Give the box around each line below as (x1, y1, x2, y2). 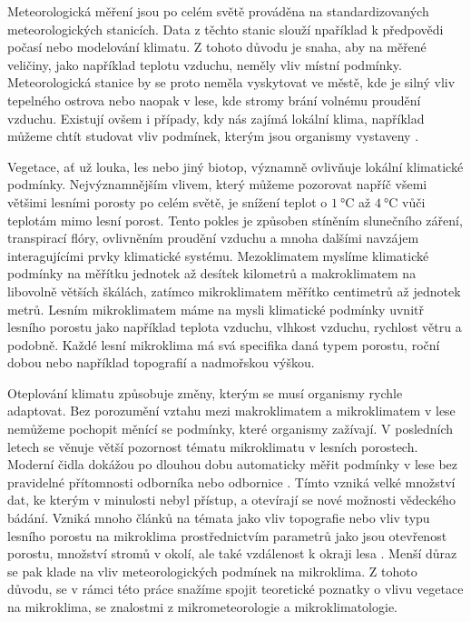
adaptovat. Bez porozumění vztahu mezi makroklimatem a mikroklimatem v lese (7, 401, 456, 420)
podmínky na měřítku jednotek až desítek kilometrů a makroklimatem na (7, 264, 417, 283)
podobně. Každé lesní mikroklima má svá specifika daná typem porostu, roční (7, 335, 440, 354)
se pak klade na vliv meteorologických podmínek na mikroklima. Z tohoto (7, 561, 417, 580)
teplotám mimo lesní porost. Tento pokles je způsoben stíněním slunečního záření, (7, 210, 463, 229)
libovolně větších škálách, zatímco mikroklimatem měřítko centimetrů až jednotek (7, 281, 461, 300)
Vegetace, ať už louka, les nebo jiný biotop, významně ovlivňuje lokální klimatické (7, 156, 464, 176)
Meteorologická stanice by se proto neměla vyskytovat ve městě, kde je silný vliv (7, 73, 456, 92)
